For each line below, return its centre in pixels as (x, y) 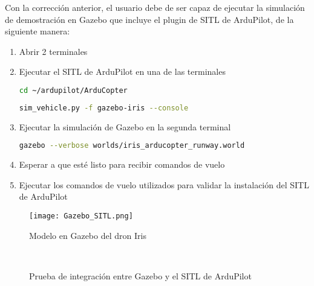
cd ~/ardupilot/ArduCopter (73, 90)
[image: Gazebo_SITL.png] (81, 216)
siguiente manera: (38, 31)
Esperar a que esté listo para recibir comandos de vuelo (122, 164)
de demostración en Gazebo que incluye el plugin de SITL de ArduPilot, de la (149, 19)
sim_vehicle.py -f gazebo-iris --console (104, 108)
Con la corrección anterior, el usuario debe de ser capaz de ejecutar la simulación (155, 7)
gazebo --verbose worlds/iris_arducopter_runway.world (132, 146)
